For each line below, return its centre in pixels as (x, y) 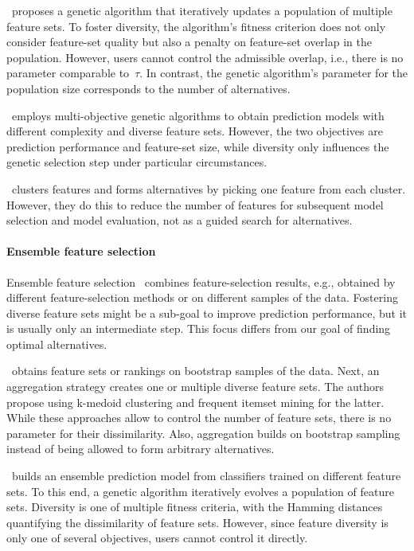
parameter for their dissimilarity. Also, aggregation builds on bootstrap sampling (203, 433)
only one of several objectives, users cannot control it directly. (157, 538)
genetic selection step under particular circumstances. (137, 162)
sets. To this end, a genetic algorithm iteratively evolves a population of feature (200, 491)
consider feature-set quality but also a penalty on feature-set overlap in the (189, 42)
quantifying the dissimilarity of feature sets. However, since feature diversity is (197, 522)
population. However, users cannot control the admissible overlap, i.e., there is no (205, 57)
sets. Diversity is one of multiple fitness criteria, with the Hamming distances (195, 507)
